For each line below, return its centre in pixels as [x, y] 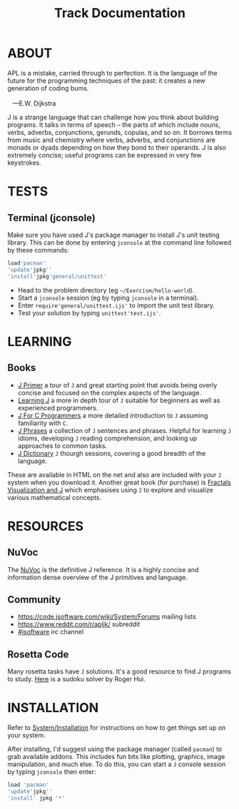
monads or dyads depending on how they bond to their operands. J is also [117, 147]
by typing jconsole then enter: [52, 772]
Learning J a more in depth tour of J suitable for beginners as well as [119, 400]
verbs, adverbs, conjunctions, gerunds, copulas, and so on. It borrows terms [120, 132]
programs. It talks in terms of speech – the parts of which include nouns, [114, 124]
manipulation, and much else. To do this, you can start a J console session [117, 764]
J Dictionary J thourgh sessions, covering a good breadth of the [112, 453]
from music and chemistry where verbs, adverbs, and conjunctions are [112, 140]
